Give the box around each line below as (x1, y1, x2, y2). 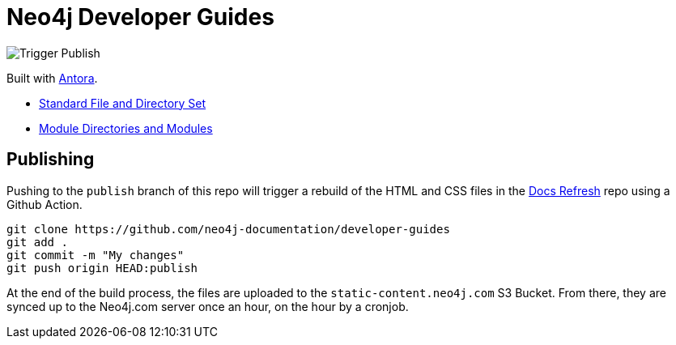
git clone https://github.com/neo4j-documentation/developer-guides (6, 222, 450, 236)
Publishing (6, 149, 95, 170)
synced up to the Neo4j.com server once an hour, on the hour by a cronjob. (6, 299, 409, 313)
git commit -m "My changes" (6, 248, 185, 262)
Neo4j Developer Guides (6, 3, 274, 31)
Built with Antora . (6, 70, 98, 85)
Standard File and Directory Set (39, 96, 206, 110)
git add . (6, 235, 68, 249)
